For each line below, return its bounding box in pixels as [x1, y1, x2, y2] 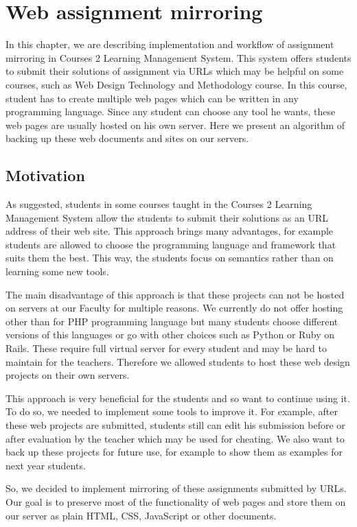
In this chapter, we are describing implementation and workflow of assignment [5, 37, 334, 51]
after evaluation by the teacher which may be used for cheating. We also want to [5, 431, 345, 445]
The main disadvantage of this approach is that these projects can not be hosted [5, 287, 345, 301]
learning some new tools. [5, 264, 109, 279]
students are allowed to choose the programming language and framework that [5, 237, 336, 251]
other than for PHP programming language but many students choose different [5, 314, 338, 328]
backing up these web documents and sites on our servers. [5, 131, 249, 145]
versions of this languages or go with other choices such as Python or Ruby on [5, 327, 335, 342]
